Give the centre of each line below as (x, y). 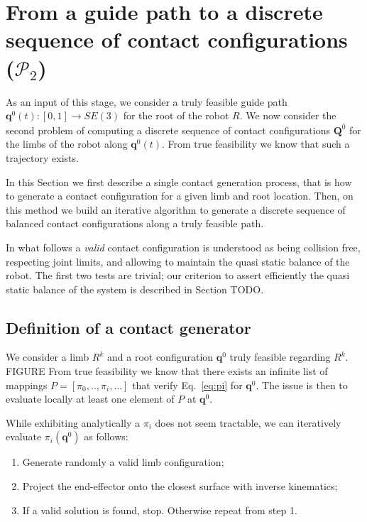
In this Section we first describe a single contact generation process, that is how (179, 181)
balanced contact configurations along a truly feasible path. (135, 223)
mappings (27, 385)
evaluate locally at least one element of (90, 399)
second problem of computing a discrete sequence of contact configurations (168, 130)
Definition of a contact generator (128, 327)
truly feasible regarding (280, 357)
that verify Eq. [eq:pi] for (187, 385)
